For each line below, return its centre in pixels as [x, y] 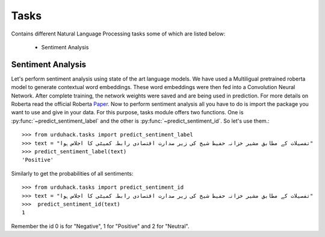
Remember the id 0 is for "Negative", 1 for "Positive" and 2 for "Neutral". [100, 226]
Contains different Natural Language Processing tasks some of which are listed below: [118, 34]
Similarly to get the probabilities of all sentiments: [72, 173]
